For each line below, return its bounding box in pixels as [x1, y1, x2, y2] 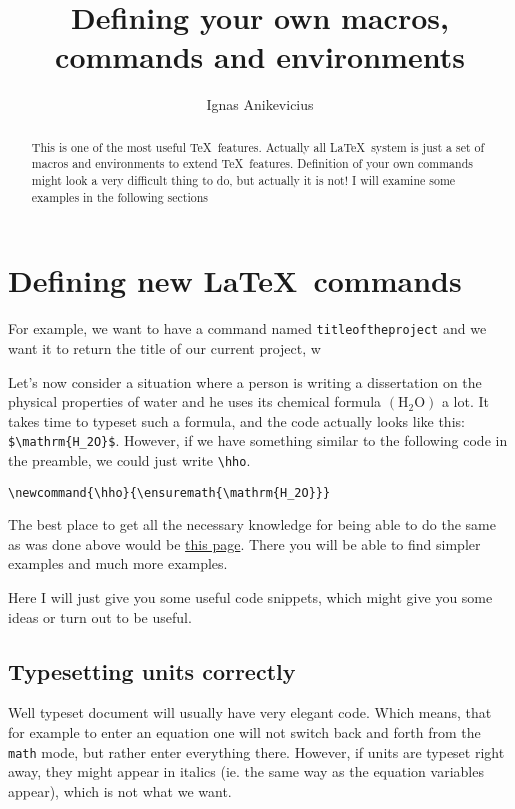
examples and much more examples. [8, 553, 228, 574]
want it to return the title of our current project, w [8, 337, 321, 358]
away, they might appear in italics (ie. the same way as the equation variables [8, 761, 484, 782]
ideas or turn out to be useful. [8, 606, 192, 627]
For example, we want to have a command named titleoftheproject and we [8, 318, 487, 339]
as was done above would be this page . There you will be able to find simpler [8, 533, 481, 554]
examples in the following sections [31, 188, 209, 205]
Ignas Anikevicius [206, 94, 314, 115]
